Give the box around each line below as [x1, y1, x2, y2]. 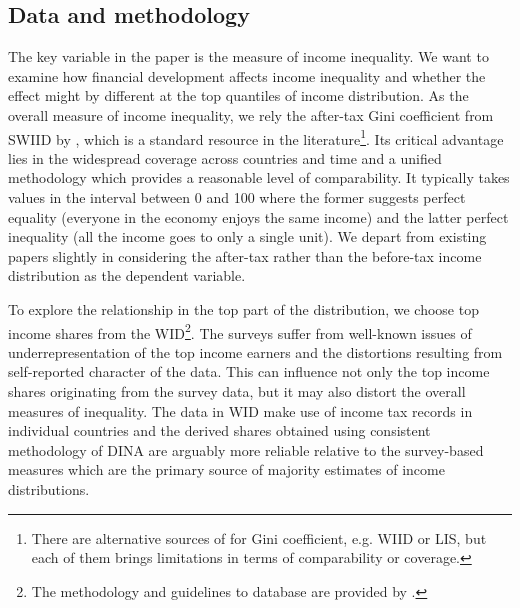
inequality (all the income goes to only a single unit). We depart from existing [8, 226, 487, 247]
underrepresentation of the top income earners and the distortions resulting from [8, 341, 503, 362]
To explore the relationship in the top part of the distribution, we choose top [8, 298, 479, 319]
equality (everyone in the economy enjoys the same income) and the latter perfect [8, 206, 509, 227]
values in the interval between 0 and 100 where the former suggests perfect [8, 187, 466, 208]
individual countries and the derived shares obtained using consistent [8, 420, 431, 441]
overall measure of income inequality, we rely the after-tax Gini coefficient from [8, 104, 494, 125]
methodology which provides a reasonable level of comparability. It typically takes [8, 167, 510, 188]
